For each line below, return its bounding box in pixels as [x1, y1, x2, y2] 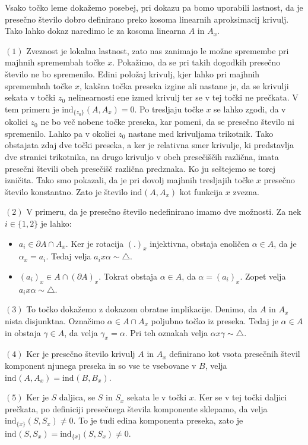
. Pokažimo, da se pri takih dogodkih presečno [112, 56, 281, 68]
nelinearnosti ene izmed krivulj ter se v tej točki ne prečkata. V [68, 91, 299, 104]
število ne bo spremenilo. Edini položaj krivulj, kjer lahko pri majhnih [5, 67, 260, 80]
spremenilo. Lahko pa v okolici [5, 127, 116, 139]
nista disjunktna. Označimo [5, 314, 105, 327]
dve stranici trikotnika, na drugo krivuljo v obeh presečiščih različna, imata [5, 150, 279, 162]
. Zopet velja [240, 269, 286, 282]
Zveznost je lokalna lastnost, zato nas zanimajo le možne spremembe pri [26, 44, 289, 57]
